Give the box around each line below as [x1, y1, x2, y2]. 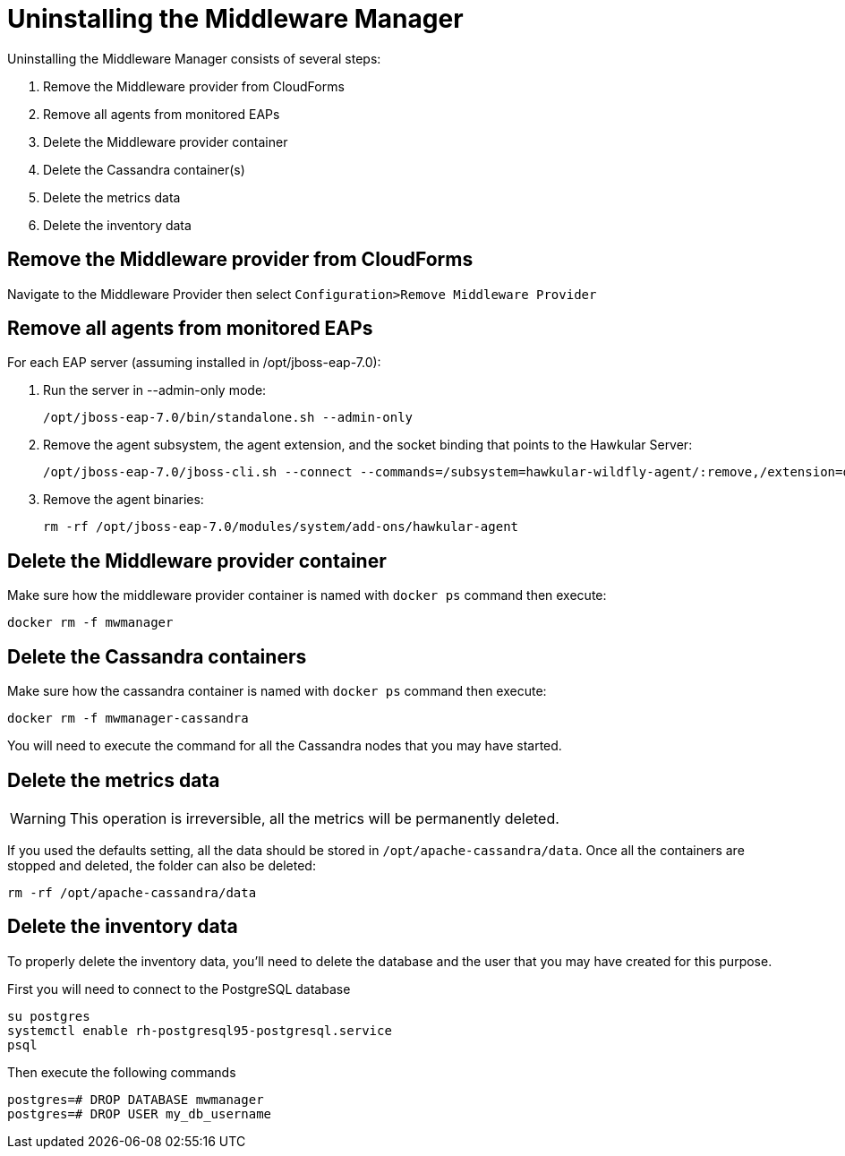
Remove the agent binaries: [43, 492, 204, 508]
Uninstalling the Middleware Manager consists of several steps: [7, 50, 381, 66]
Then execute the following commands [7, 1064, 236, 1080]
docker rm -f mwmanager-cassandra [7, 711, 249, 726]
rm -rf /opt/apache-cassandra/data [7, 885, 257, 900]
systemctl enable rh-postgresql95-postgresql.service [7, 1023, 392, 1038]
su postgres [7, 1008, 90, 1023]
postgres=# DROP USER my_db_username [7, 1106, 272, 1121]
